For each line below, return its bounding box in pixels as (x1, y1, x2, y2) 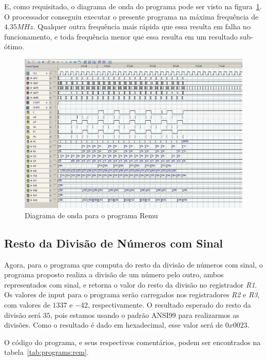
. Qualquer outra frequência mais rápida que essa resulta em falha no (33, 21, 251, 32)
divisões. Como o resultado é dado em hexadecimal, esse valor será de (4, 319, 223, 330)
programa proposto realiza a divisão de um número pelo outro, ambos (4, 269, 224, 280)
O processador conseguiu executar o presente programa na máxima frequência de (4, 11, 259, 22)
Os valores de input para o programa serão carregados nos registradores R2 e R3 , (4, 289, 260, 300)
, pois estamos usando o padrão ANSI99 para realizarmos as (50, 309, 239, 320)
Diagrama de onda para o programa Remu (25, 210, 158, 220)
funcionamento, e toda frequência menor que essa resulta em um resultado (4, 31, 238, 42)
